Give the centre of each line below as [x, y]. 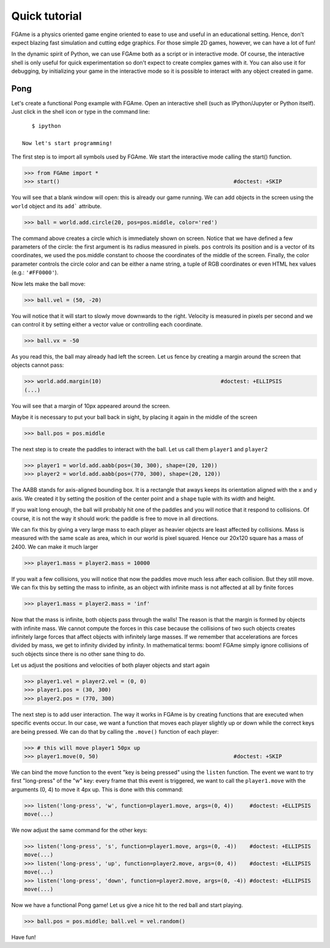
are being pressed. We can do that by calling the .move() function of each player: [115, 731]
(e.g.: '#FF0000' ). [35, 273]
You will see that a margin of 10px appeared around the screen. [91, 406]
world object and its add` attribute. [57, 206]
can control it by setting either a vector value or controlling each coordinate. [107, 324]
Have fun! [24, 937]
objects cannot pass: [38, 365]
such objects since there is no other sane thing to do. [78, 654]
